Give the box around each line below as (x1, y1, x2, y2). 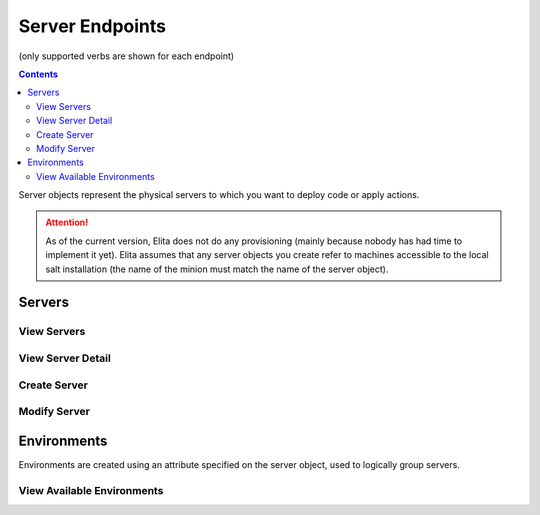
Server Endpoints (18, 15, 167, 37)
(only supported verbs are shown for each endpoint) (18, 50, 235, 62)
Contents (18, 68, 59, 80)
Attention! (45, 216, 89, 229)
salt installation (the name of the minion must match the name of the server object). (45, 263, 389, 275)
